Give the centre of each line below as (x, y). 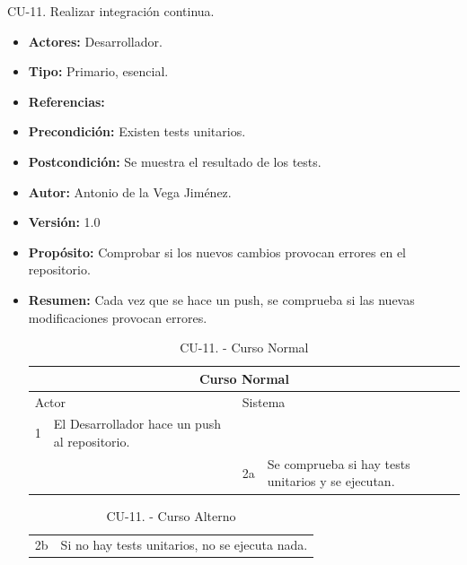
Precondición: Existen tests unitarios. (137, 131)
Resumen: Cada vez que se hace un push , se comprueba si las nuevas (221, 299)
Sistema (264, 401)
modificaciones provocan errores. (118, 317)
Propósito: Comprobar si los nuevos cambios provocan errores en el (217, 252)
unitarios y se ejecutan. (331, 481)
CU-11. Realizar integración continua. (111, 11)
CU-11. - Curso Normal (244, 348)
